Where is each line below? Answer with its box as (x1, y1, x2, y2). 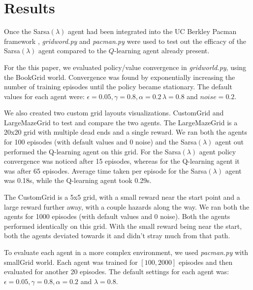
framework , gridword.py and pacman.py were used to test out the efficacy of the (4, 36, 247, 46)
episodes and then (178, 256, 233, 267)
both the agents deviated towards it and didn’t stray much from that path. (4, 230, 230, 241)
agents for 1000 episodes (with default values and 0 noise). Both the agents (4, 211, 230, 221)
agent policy (199, 146, 236, 156)
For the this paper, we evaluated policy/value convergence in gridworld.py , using (4, 62, 247, 72)
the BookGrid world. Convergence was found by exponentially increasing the (4, 72, 235, 82)
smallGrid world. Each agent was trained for (4, 256, 138, 267)
